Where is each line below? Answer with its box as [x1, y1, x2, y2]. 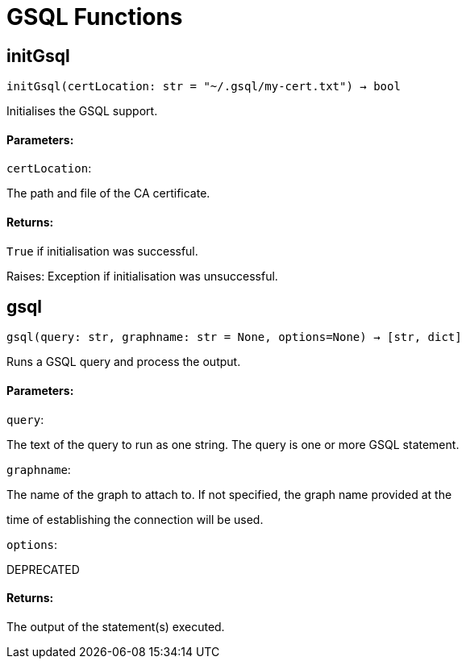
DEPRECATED [6, 562, 80, 576]
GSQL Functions [6, 3, 183, 31]
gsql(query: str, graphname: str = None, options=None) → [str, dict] [6, 330, 462, 344]
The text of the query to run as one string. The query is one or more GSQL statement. [6, 437, 460, 451]
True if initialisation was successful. [6, 243, 198, 258]
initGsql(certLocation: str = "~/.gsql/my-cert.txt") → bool [6, 80, 401, 94]
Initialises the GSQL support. [6, 104, 158, 118]
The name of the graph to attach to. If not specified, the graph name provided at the [6, 487, 452, 501]
